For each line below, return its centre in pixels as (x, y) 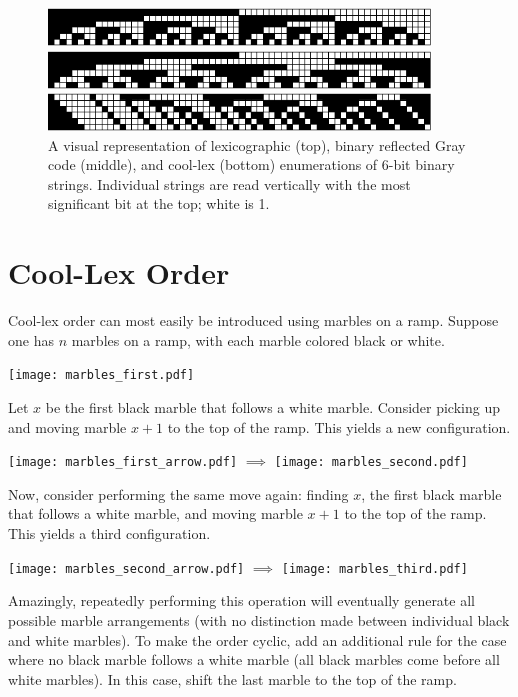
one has (31, 339)
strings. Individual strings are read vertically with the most (229, 183)
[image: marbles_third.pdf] (374, 568)
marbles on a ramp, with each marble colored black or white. (258, 339)
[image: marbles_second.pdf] (371, 462)
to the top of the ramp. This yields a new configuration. (339, 426)
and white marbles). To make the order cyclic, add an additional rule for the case (257, 639)
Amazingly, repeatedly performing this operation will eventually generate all (241, 600)
